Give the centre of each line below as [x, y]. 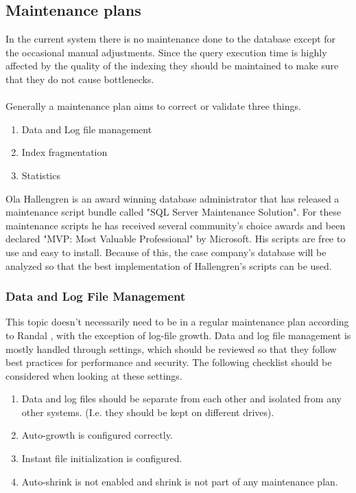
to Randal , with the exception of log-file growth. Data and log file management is [178, 335]
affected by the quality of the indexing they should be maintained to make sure [172, 66]
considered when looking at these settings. [94, 375]
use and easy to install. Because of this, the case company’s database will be [166, 252]
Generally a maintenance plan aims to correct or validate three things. [153, 106]
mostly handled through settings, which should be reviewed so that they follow [171, 348]
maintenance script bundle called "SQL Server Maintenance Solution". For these [174, 212]
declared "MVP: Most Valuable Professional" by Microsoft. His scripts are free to [176, 239]
